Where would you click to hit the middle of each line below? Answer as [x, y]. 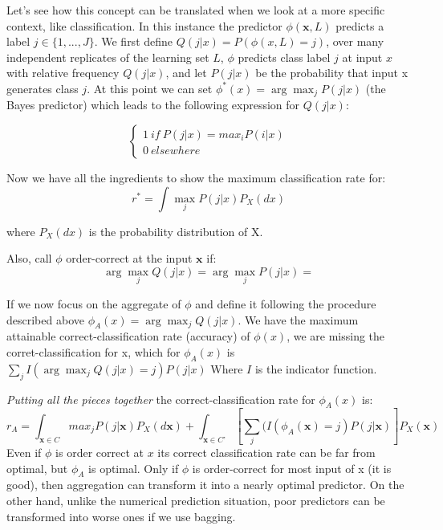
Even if [24, 453]
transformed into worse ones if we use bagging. [121, 516]
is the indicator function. [316, 368]
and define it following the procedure [286, 304]
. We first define [134, 41]
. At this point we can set [150, 88]
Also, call [29, 258]
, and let [186, 73]
